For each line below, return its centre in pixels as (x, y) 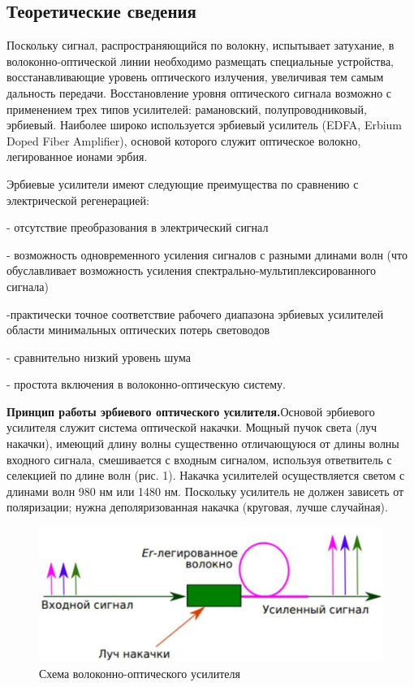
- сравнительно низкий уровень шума (99, 357)
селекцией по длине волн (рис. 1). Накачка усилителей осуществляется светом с (206, 475)
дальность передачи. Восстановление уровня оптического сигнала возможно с (199, 92)
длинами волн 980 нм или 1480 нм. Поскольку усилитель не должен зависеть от (205, 491)
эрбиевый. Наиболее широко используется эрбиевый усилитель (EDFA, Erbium (205, 125)
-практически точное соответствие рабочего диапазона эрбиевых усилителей (195, 313)
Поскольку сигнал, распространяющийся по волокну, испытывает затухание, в (201, 45)
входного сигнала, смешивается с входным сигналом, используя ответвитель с (199, 459)
